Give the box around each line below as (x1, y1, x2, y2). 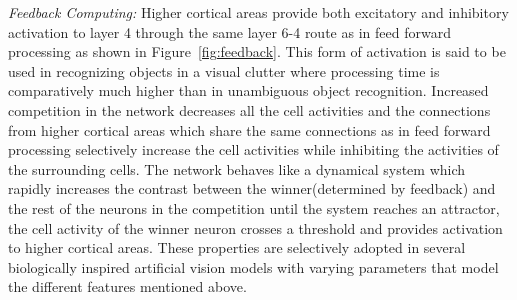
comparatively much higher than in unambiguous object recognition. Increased (8, 80, 489, 101)
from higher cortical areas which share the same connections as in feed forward (8, 119, 491, 140)
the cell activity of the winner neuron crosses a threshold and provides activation (8, 217, 503, 238)
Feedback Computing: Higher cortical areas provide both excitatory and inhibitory (8, 2, 509, 22)
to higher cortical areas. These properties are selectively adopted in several (8, 237, 466, 258)
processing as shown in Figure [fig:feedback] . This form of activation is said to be (8, 41, 506, 62)
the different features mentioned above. (8, 276, 247, 297)
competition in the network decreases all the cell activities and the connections (8, 99, 491, 120)
